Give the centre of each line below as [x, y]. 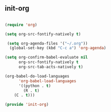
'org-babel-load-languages [47, 81]
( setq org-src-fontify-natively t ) [43, 34]
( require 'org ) [21, 25]
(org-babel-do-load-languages [37, 76]
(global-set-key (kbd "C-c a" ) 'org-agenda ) [58, 48]
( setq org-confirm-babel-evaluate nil [46, 58]
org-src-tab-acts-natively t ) [51, 67]
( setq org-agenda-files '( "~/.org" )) [47, 43]
